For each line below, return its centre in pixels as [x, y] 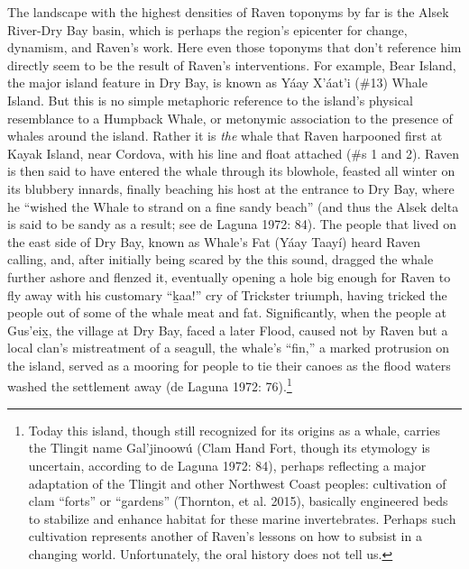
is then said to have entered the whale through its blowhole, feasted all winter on [231, 171]
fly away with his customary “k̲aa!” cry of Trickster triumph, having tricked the [227, 294]
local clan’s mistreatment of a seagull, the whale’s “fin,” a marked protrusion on [229, 348]
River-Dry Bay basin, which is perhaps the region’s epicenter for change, [207, 29]
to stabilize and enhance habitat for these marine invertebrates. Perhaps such [242, 518]
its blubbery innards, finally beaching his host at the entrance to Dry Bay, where [231, 188]
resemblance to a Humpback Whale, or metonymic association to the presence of [230, 118]
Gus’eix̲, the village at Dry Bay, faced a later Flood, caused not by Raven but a [228, 330]
